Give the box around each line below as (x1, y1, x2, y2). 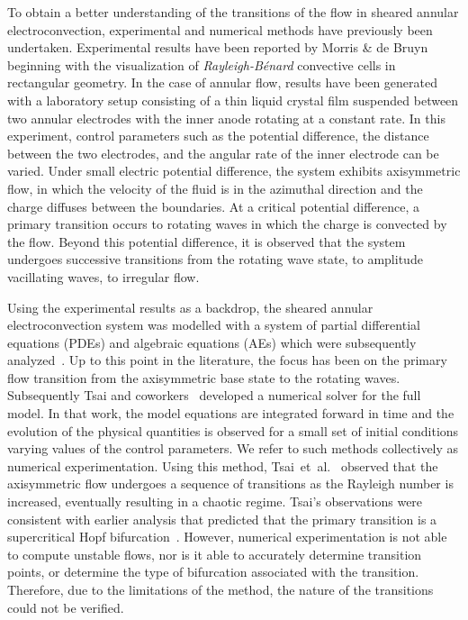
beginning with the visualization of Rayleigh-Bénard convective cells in (7, 55, 396, 74)
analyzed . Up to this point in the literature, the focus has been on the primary (7, 351, 447, 369)
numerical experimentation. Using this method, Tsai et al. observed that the (7, 456, 438, 475)
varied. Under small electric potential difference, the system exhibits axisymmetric (7, 161, 461, 180)
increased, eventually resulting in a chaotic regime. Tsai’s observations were (7, 492, 423, 511)
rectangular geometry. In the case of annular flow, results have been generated (7, 73, 438, 92)
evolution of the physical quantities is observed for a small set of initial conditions (7, 421, 459, 440)
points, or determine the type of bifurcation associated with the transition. (7, 562, 419, 581)
